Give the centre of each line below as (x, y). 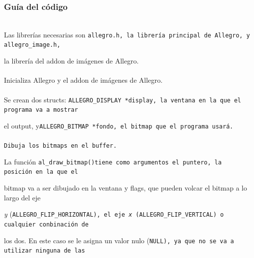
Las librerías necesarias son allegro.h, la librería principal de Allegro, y (127, 34)
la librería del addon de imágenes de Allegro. (71, 61)
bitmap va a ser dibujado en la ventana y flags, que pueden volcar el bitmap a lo (126, 188)
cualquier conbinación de (46, 224)
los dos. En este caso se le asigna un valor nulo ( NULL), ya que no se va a (119, 240)
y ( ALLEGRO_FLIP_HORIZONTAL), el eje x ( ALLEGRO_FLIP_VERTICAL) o (114, 214)
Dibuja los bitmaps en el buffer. (61, 146)
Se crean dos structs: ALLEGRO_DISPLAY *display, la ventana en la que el (123, 99)
